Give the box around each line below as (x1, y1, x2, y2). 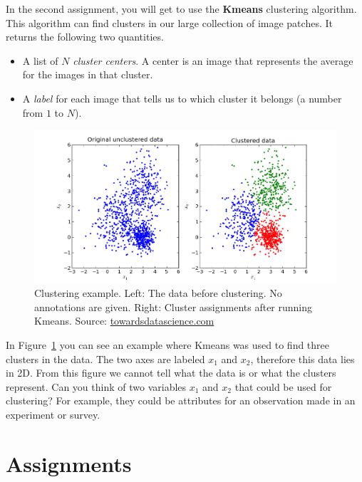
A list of (22, 53, 58, 68)
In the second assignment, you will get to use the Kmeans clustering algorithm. (6, 1, 357, 16)
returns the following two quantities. (6, 29, 164, 44)
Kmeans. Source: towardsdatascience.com (34, 313, 214, 328)
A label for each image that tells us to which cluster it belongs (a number (22, 90, 342, 105)
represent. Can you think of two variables (6, 379, 187, 394)
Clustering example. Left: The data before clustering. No (34, 285, 282, 300)
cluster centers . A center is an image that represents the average (73, 53, 353, 68)
